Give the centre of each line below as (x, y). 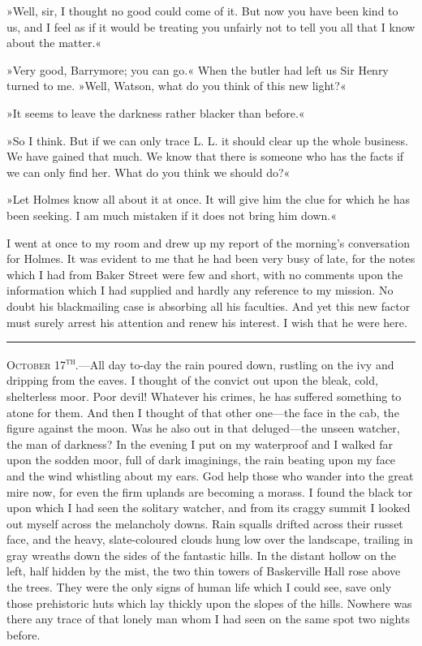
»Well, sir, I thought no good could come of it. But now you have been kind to (202, 11)
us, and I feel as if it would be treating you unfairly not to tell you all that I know (211, 26)
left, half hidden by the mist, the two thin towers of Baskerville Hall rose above (204, 571)
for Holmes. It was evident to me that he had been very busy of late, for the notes (211, 258)
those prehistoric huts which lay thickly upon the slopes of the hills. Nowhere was (209, 603)
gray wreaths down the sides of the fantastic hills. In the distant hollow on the (202, 555)
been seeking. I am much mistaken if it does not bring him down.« (172, 215)
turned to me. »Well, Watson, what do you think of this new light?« (177, 86)
